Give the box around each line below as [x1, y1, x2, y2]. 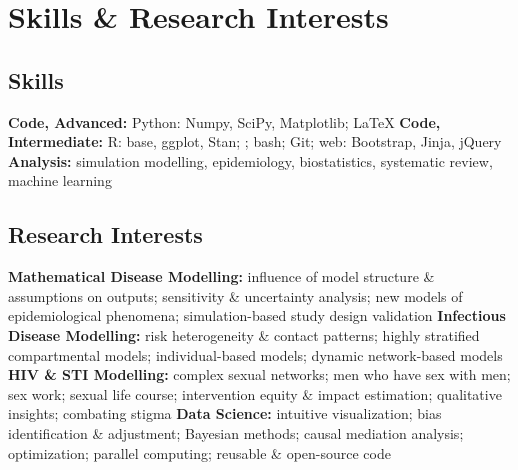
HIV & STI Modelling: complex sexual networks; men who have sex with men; [8, 364, 511, 385]
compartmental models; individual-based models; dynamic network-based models [8, 344, 503, 365]
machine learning [8, 170, 112, 191]
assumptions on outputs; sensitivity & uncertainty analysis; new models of [8, 285, 463, 306]
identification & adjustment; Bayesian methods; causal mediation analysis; [8, 422, 464, 443]
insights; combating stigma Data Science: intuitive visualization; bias [8, 403, 442, 424]
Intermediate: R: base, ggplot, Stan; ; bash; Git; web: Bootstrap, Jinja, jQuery [8, 131, 502, 152]
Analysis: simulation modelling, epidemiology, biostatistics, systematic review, [8, 150, 493, 171]
